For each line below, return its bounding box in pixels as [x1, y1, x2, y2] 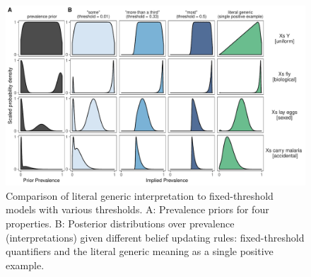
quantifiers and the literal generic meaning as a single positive [6, 244, 274, 259]
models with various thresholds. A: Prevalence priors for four [6, 202, 269, 217]
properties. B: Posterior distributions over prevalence [6, 216, 235, 231]
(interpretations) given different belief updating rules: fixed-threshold [6, 230, 305, 244]
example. [6, 257, 45, 272]
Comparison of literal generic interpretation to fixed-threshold [6, 188, 274, 203]
